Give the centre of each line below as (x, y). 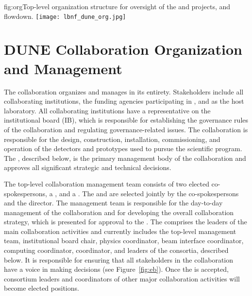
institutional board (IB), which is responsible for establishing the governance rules (126, 120)
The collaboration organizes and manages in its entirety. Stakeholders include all (124, 91)
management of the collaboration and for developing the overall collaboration (119, 212)
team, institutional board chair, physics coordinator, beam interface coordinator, (124, 241)
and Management (63, 68)
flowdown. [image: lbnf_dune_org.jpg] (65, 16)
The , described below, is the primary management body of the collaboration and (125, 158)
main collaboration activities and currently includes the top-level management (120, 231)
